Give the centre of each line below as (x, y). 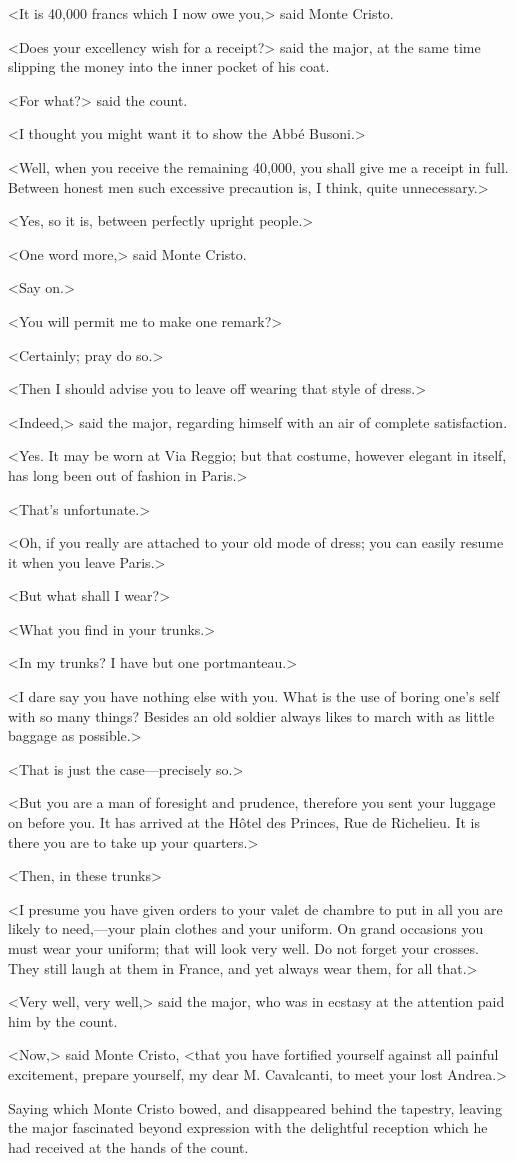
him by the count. (63, 1020)
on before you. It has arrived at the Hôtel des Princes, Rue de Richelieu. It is (244, 822)
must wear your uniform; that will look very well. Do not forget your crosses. (243, 948)
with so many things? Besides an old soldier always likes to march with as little (251, 715)
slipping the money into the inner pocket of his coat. (169, 66)
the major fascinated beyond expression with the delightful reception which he (248, 1127)
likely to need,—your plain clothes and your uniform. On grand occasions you (246, 928)
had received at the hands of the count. (128, 1146)
